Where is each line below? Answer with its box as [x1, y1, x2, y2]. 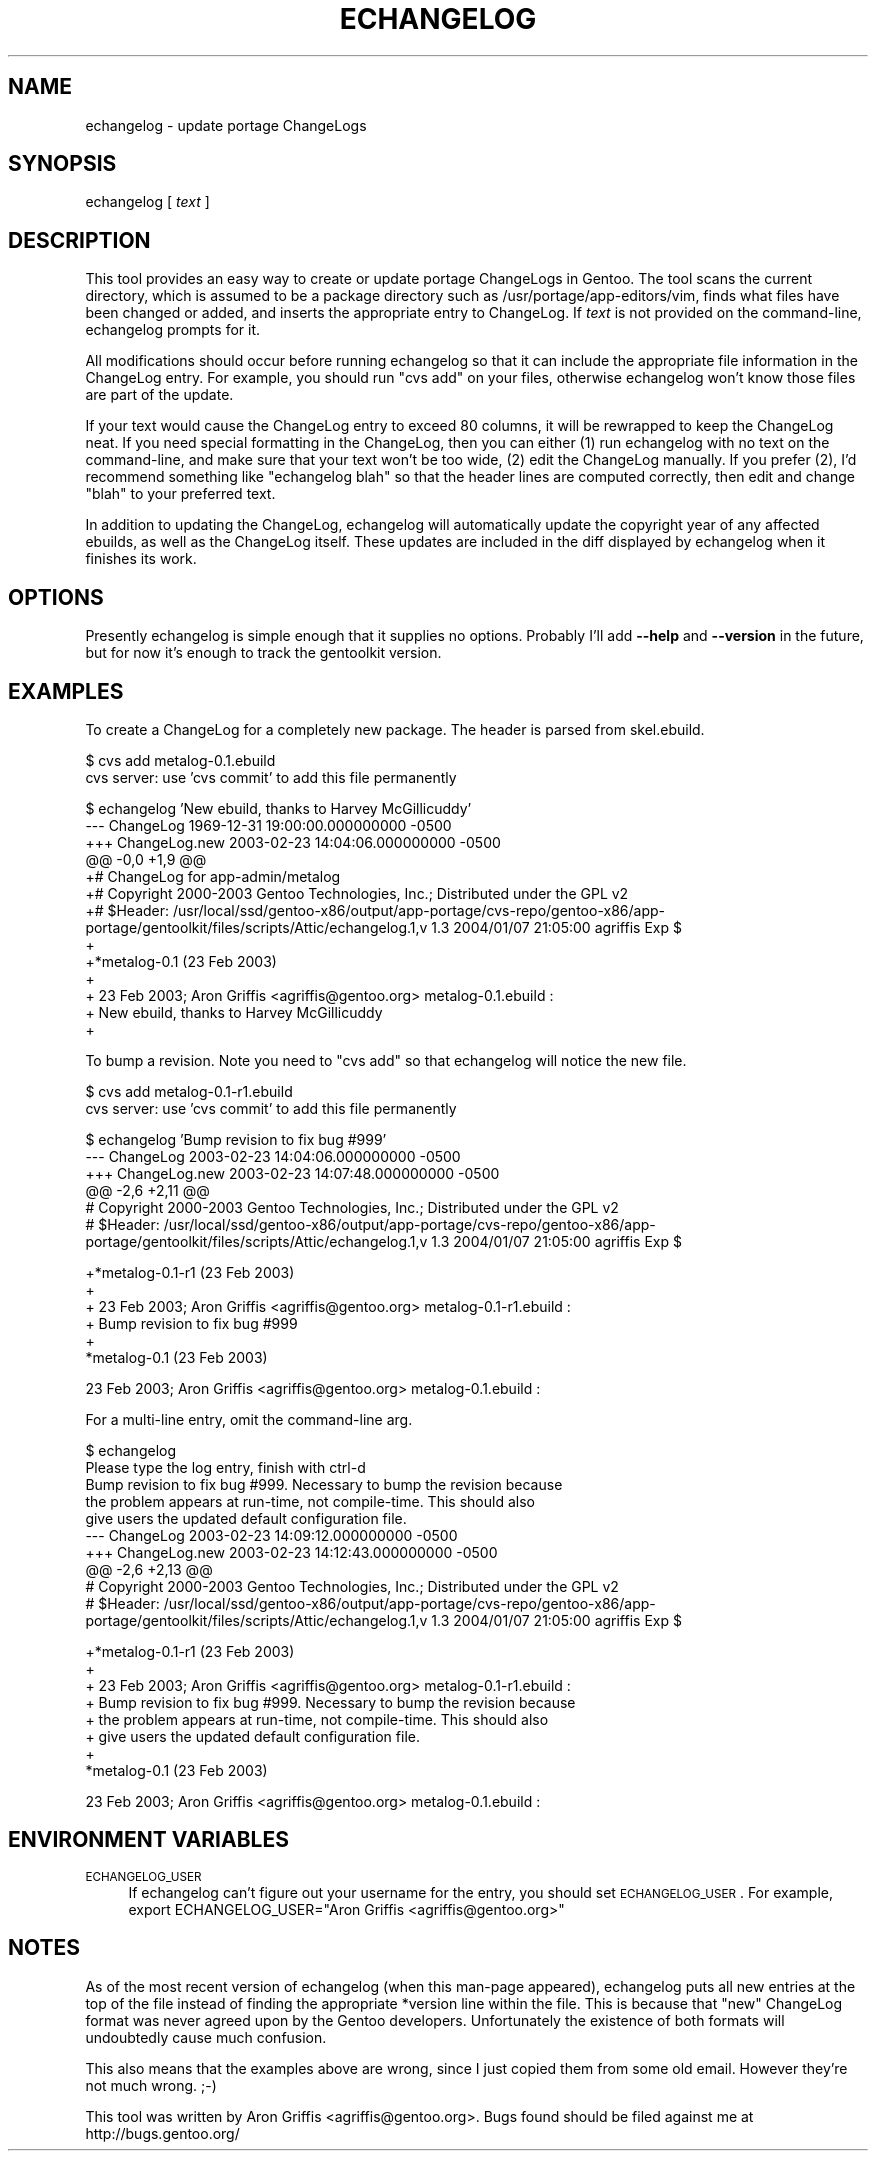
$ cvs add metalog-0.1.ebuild [85, 751, 276, 769]
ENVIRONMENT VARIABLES [8, 1827, 289, 1853]
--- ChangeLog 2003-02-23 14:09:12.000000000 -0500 [85, 1526, 458, 1544]
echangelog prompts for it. [85, 321, 261, 339]
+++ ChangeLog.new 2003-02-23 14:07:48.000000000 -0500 [85, 1164, 500, 1182]
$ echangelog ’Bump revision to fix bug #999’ [85, 1130, 387, 1148]
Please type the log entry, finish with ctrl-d [85, 1458, 366, 1476]
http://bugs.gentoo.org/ [85, 2124, 240, 2142]
